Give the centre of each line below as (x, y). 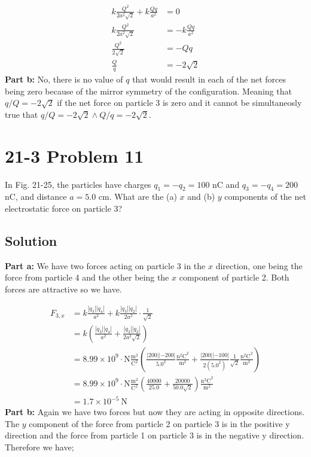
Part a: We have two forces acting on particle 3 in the (105, 265)
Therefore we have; (39, 447)
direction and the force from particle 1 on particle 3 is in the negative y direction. (155, 435)
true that (22, 114)
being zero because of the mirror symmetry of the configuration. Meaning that (148, 91)
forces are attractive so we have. (63, 289)
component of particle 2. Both (234, 277)
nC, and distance (36, 196)
